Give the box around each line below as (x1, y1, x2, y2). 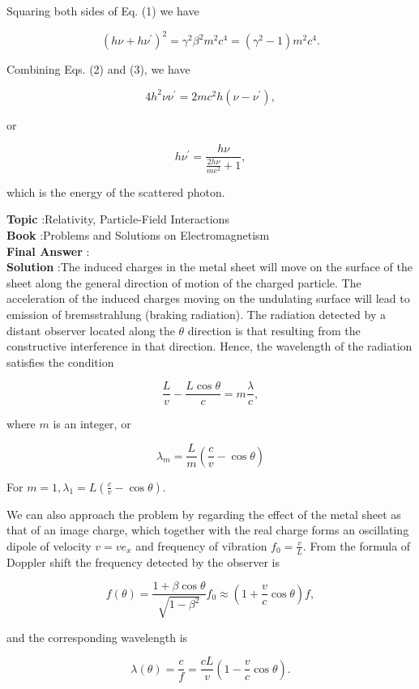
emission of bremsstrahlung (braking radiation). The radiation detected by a (6, 306, 386, 322)
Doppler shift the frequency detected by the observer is (6, 553, 280, 570)
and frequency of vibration (135, 537, 267, 554)
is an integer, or (53, 415, 131, 432)
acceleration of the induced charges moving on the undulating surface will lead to (6, 290, 410, 307)
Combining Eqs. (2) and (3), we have (6, 61, 190, 78)
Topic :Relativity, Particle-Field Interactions (6, 211, 229, 228)
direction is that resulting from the (187, 321, 361, 338)
